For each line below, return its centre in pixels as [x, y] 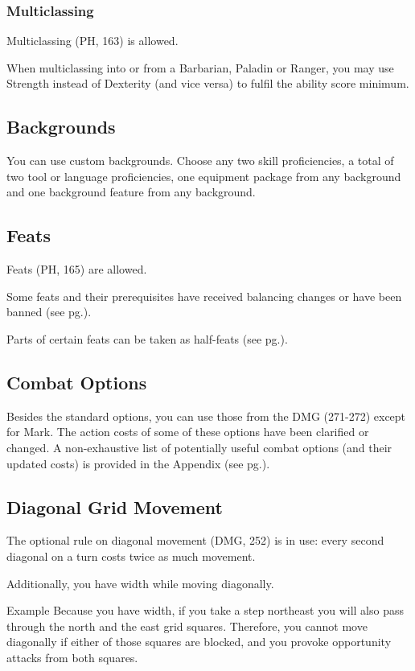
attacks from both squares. [72, 657]
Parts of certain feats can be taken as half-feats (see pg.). [147, 338]
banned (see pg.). [49, 312]
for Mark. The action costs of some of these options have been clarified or [188, 432]
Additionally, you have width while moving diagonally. [140, 583]
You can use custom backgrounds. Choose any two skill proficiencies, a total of [200, 161]
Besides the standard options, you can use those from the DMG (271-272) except [206, 416]
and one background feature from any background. [131, 192]
